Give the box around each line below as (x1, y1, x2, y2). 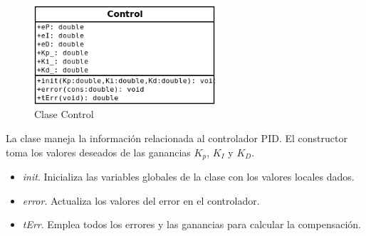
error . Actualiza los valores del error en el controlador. (22, 193, 260, 208)
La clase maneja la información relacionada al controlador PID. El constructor (6, 131, 347, 146)
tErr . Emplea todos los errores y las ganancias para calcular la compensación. (22, 217, 361, 232)
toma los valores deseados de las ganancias (6, 144, 191, 159)
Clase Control (34, 107, 94, 122)
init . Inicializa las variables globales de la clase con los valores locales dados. (22, 169, 355, 184)
